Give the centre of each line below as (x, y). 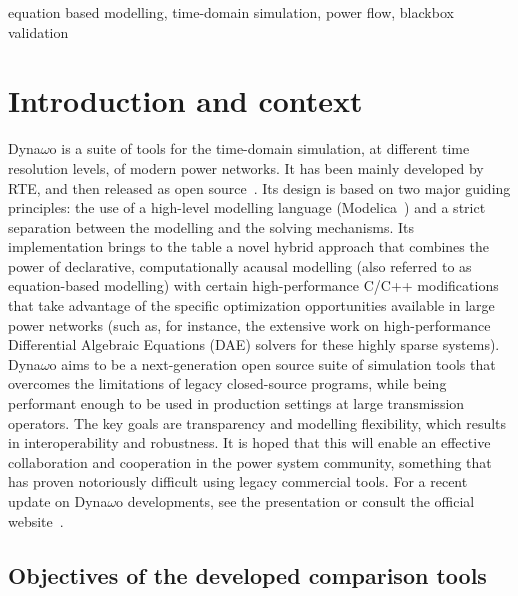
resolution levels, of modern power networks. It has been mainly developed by (246, 167)
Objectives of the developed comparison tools (247, 574)
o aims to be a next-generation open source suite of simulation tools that (272, 363)
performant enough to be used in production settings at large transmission (236, 403)
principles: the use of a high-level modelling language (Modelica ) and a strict (247, 207)
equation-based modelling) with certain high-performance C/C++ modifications (253, 285)
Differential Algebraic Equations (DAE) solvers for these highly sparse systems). (254, 344)
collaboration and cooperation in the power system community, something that (250, 461)
